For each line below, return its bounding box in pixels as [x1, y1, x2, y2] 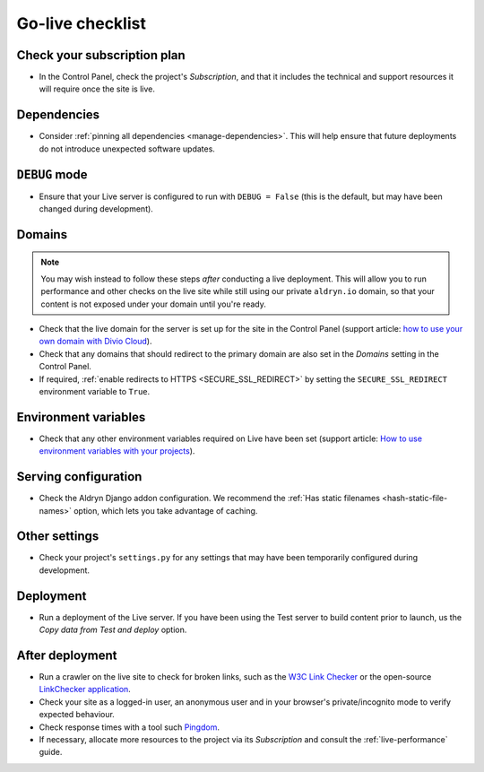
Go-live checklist [16, 13, 147, 33]
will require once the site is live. [39, 83, 156, 94]
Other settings [16, 529, 99, 544]
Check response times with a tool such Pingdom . [39, 722, 220, 733]
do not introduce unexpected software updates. [39, 143, 215, 154]
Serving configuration [16, 469, 143, 484]
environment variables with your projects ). [39, 446, 195, 456]
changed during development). [39, 204, 154, 214]
